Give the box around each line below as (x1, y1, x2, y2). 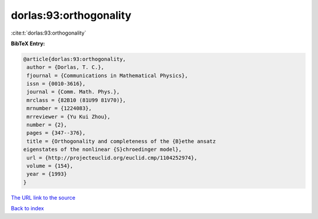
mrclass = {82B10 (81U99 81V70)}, (26, 97, 126, 103)
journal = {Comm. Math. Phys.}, (26, 89, 120, 95)
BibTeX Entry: (11, 40, 45, 47)
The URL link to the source (11, 194, 76, 201)
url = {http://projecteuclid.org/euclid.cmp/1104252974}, (26, 154, 197, 161)
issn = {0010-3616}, (26, 80, 86, 87)
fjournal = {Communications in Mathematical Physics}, (26, 72, 188, 79)
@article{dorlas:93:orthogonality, (23, 56, 126, 62)
